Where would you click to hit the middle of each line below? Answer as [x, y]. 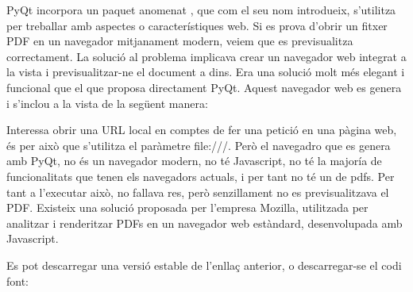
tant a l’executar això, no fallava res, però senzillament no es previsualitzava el [198, 192]
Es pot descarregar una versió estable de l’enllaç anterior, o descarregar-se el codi [204, 265]
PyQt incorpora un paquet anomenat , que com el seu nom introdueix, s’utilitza [201, 10]
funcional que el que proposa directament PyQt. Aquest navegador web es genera [204, 87]
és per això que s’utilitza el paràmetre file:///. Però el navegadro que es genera [199, 145]
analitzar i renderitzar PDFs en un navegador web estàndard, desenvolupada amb [205, 223]
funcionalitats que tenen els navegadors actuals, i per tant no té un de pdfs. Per [201, 176]
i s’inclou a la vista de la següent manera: [107, 103]
